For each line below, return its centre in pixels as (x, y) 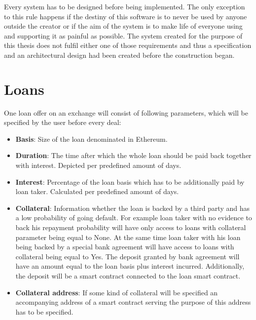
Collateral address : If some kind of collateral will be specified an (117, 292)
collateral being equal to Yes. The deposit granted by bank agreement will (128, 256)
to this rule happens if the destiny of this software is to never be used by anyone (126, 16)
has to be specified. (44, 311)
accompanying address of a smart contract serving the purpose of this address (133, 302)
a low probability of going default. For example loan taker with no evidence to (134, 218)
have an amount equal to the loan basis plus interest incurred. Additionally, (130, 266)
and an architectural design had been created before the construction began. (119, 55)
